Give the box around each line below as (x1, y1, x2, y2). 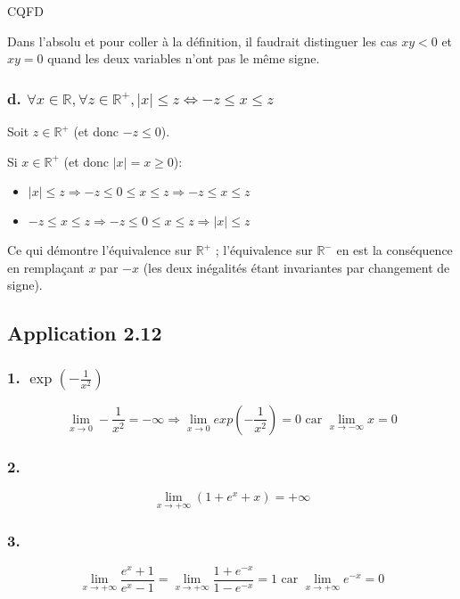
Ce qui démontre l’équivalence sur (7, 241, 193, 259)
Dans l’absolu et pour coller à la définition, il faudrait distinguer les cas (7, 31, 398, 50)
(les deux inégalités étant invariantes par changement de (143, 258, 450, 276)
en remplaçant (7, 258, 85, 276)
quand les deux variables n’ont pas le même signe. (47, 49, 320, 68)
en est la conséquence (336, 241, 453, 259)
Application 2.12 (7, 319, 162, 347)
